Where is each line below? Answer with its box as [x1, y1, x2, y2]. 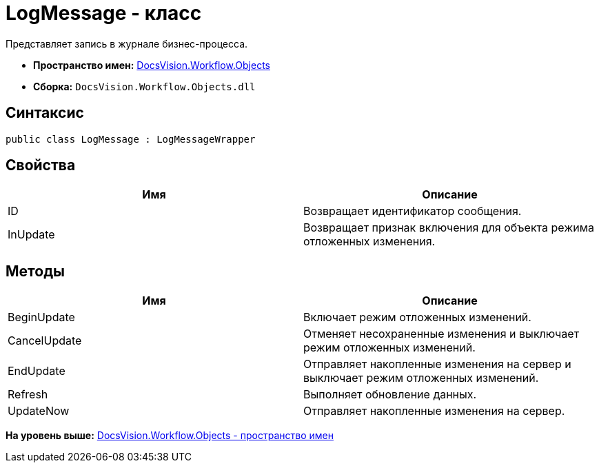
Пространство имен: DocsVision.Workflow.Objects [33, 59, 270, 71]
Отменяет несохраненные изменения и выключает [303, 327, 580, 341]
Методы [6, 262, 65, 280]
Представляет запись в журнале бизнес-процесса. [6, 37, 248, 50]
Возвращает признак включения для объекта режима [303, 221, 594, 235]
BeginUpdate [8, 310, 75, 325]
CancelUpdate [8, 334, 82, 348]
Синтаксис [6, 104, 84, 122]
